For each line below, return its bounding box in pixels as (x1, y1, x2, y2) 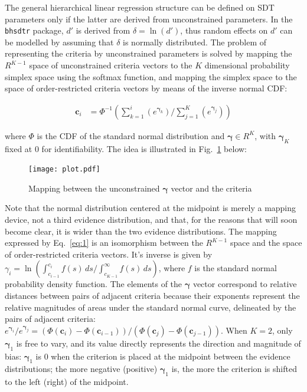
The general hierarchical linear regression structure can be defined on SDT (5, 1, 275, 13)
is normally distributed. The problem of (123, 35, 267, 48)
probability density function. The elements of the (5, 278, 182, 290)
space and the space (230, 236, 302, 249)
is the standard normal (194, 262, 277, 274)
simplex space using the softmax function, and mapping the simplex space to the (5, 70, 297, 83)
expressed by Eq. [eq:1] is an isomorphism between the (5, 236, 203, 249)
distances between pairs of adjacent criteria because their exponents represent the (5, 289, 300, 302)
